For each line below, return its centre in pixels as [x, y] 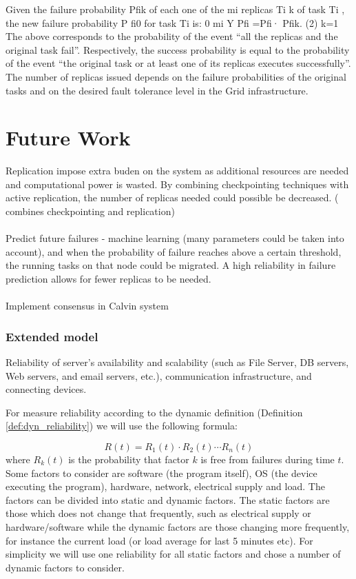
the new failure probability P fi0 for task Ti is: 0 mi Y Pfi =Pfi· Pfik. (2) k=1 [172, 22]
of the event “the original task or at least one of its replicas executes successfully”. [178, 63]
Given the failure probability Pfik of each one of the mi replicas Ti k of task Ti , [175, 9]
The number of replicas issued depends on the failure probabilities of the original [176, 76]
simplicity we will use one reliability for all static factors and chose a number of [173, 554]
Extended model [52, 336]
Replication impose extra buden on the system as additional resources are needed [177, 171]
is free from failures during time [268, 459]
